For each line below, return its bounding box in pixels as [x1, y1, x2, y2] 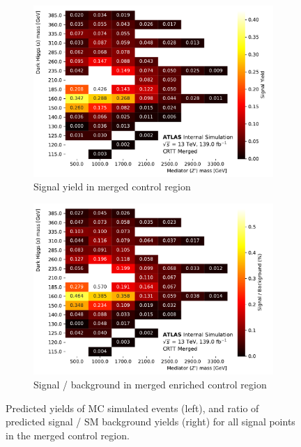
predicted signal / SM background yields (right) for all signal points [6, 414, 295, 429]
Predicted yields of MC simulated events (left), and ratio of [6, 400, 259, 415]
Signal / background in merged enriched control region [33, 377, 267, 391]
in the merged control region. [6, 427, 130, 442]
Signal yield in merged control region [33, 179, 191, 194]
